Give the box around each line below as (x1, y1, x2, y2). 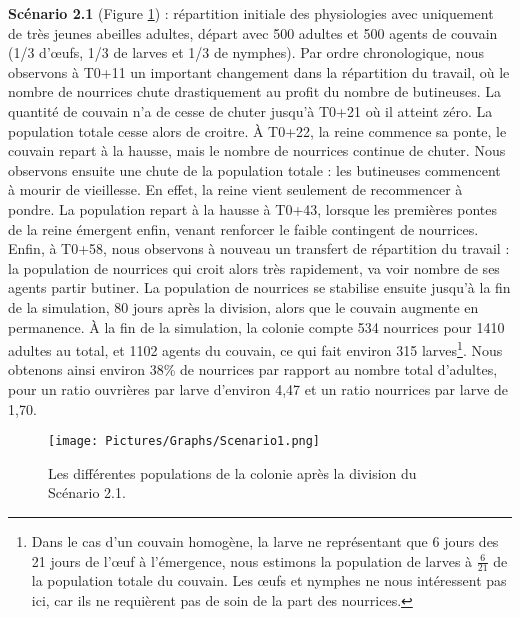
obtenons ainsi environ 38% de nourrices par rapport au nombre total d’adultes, (8, 359, 498, 380)
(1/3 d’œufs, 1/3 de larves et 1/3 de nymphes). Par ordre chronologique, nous (8, 42, 484, 63)
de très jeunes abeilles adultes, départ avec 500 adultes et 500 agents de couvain (8, 22, 498, 43)
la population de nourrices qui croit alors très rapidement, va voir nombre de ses (8, 257, 500, 278)
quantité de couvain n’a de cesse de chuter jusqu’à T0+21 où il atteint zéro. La (8, 100, 493, 121)
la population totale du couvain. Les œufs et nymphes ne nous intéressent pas (31, 570, 507, 591)
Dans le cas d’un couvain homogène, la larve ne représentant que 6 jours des (31, 530, 499, 551)
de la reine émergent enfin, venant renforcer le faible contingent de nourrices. (8, 218, 479, 239)
